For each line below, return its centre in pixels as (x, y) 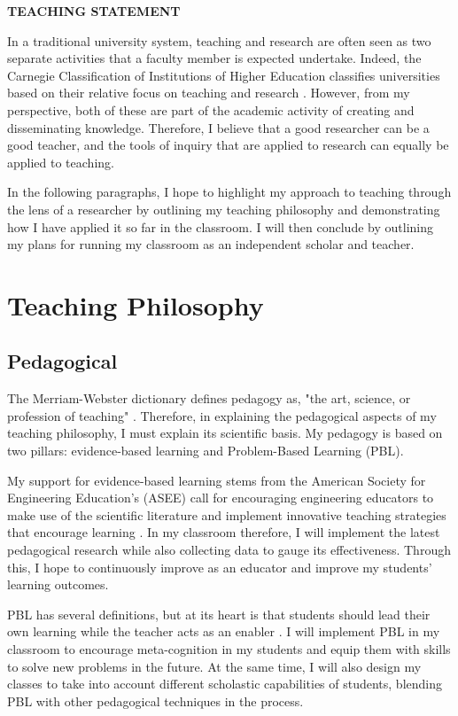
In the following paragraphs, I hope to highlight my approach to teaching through (229, 192)
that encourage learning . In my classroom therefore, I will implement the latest (224, 532)
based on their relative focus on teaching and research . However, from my (209, 93)
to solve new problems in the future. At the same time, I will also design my (214, 666)
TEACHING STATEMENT (94, 11)
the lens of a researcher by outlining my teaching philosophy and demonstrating (224, 209)
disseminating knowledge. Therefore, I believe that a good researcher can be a (218, 127)
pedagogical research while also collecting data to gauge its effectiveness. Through (229, 550)
